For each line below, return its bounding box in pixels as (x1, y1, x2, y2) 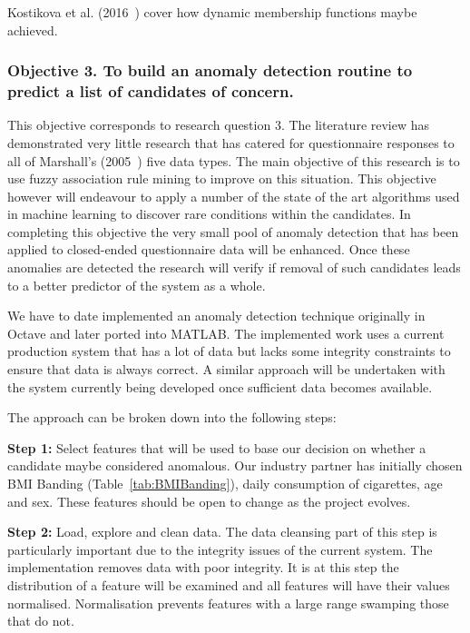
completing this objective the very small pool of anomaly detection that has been (7, 222, 459, 241)
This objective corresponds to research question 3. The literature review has (7, 115, 430, 134)
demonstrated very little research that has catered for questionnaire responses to (7, 133, 455, 152)
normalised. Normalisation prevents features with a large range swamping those (7, 593, 449, 612)
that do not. (7, 611, 74, 630)
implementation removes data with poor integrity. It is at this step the (7, 558, 399, 577)
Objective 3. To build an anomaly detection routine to (7, 59, 413, 82)
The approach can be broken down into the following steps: (7, 408, 337, 427)
